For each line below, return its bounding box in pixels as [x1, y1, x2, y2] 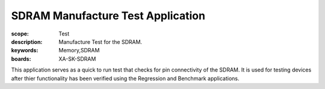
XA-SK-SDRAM [58, 55, 96, 63]
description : [11, 38, 43, 45]
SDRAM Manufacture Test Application [11, 9, 206, 22]
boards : [11, 55, 31, 63]
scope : [11, 30, 29, 37]
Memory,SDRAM [58, 47, 100, 54]
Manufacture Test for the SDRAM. [58, 38, 143, 45]
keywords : [11, 47, 39, 54]
